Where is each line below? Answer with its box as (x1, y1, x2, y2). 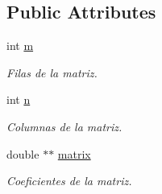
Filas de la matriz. (6, 64, 98, 80)
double (6, 145, 39, 162)
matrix (57, 145, 91, 162)
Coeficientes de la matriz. (6, 172, 132, 189)
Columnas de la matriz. (6, 118, 123, 134)
